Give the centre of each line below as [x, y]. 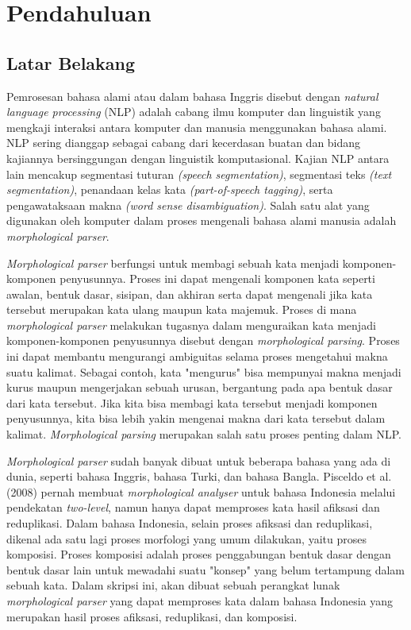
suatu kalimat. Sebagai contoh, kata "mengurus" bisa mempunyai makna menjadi [204, 371]
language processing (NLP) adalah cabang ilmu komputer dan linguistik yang [194, 112]
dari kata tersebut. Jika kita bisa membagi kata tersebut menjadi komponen [192, 402]
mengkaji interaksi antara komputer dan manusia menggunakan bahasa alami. [197, 127]
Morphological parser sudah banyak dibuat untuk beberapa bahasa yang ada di [199, 460]
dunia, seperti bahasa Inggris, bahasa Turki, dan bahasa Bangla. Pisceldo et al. [199, 476]
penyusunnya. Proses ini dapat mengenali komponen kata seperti [217, 278]
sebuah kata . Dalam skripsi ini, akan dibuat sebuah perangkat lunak [173, 585]
